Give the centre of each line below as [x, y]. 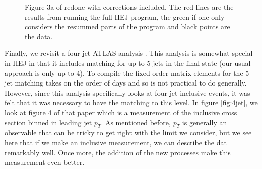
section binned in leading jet [48, 122]
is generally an [205, 122]
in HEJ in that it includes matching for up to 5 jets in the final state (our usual [128, 63]
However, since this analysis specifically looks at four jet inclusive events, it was [127, 92]
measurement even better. [45, 162]
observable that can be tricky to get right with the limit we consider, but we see [128, 133]
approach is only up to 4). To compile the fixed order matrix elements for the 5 [127, 73]
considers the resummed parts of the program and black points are [127, 26]
